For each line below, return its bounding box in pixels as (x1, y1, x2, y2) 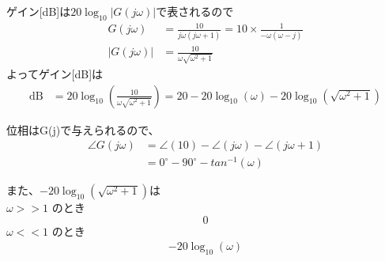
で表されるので (156, 3, 234, 19)
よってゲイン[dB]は (6, 65, 104, 81)
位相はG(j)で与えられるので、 (6, 121, 160, 138)
